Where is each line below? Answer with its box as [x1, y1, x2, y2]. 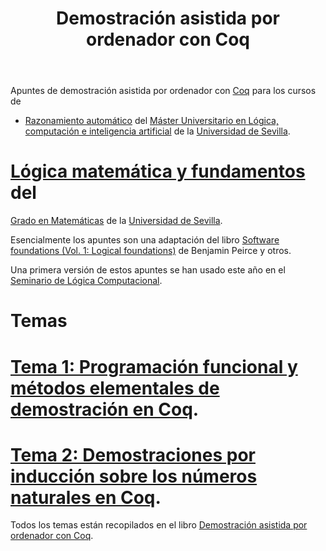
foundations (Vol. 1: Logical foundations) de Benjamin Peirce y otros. [10, 245, 292, 257]
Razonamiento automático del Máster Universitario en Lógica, [24, 115, 279, 127]
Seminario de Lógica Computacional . [10, 275, 163, 287]
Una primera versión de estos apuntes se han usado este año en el [10, 264, 286, 276]
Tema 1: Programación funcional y [10, 355, 298, 378]
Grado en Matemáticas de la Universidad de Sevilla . [10, 215, 223, 227]
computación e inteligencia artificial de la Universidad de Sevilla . [24, 125, 291, 137]
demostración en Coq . [10, 398, 200, 421]
